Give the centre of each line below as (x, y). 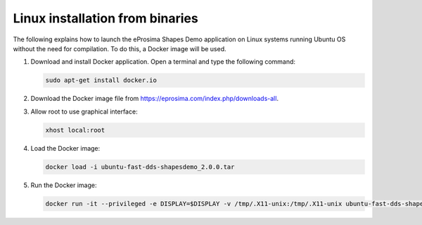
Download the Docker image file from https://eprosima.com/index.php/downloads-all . (155, 99)
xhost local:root (75, 130)
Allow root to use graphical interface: (84, 111)
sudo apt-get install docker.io (101, 80)
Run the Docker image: (64, 185)
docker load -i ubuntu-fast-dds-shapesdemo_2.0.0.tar (140, 167)
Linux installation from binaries (105, 18)
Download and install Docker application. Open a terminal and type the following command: (163, 62)
